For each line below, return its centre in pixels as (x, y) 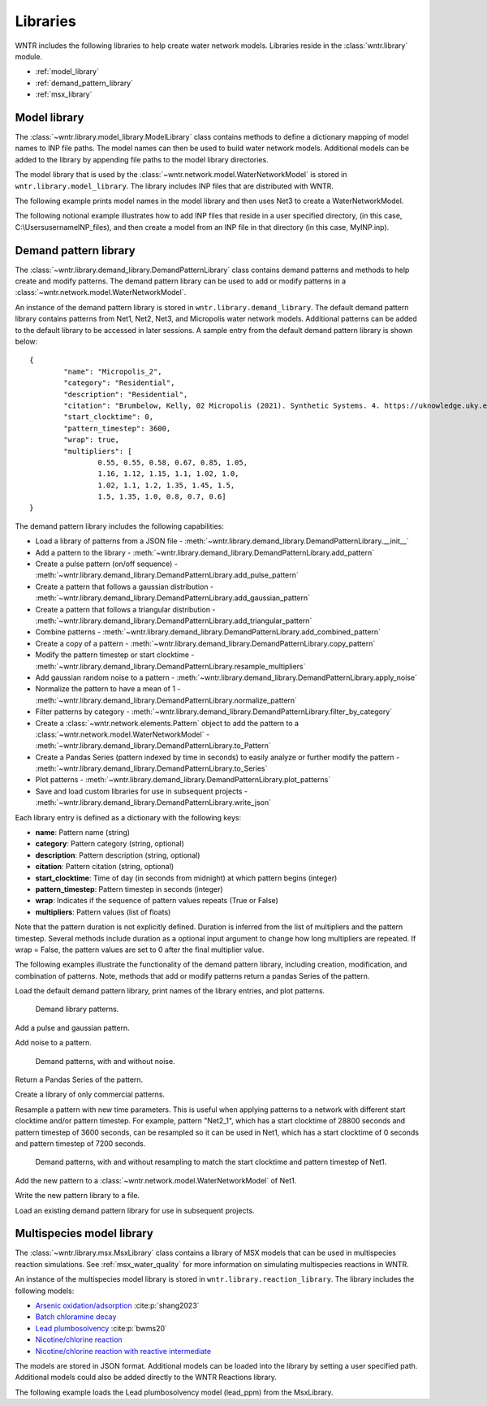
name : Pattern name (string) (82, 833)
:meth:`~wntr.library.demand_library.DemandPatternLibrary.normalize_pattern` (166, 700)
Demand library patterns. (77, 1009)
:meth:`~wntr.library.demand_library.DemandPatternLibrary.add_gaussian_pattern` (173, 598)
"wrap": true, (92, 440)
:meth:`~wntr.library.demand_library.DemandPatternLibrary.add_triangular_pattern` (174, 621)
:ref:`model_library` (67, 71)
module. (29, 56)
